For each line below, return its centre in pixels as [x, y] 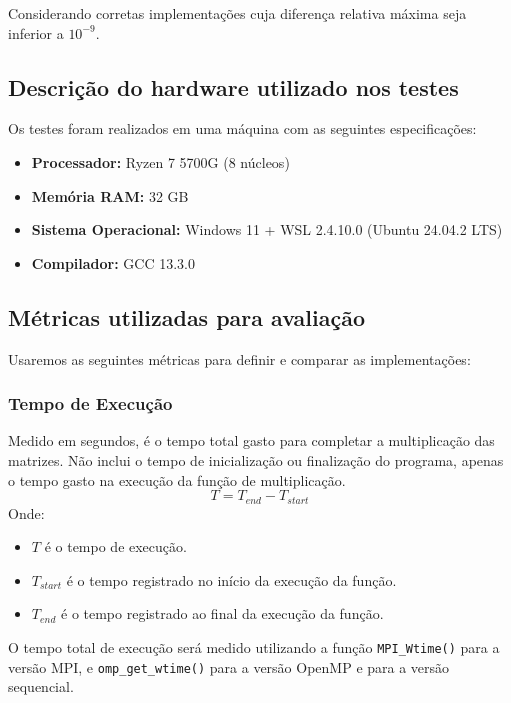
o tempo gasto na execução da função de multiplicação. [177, 479]
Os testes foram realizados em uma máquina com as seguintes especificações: [242, 128]
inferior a [36, 32]
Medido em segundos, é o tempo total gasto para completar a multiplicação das [251, 440]
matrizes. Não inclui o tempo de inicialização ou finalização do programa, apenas [256, 459]
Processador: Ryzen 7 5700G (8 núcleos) [160, 161]
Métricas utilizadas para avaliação [186, 316]
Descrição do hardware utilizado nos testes [233, 86]
